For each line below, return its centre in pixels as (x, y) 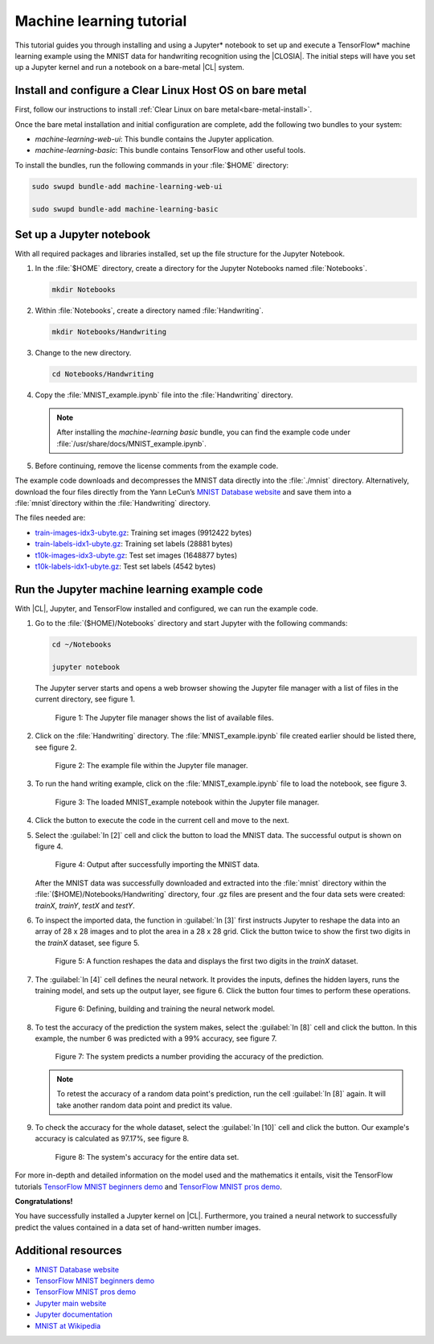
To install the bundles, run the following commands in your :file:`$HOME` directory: (152, 165)
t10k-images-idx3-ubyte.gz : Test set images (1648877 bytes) (136, 555)
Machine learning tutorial (101, 21)
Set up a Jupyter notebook (83, 234)
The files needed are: (50, 518)
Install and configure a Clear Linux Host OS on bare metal (161, 90)
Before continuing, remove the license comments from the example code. (157, 466)
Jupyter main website (71, 1303)
